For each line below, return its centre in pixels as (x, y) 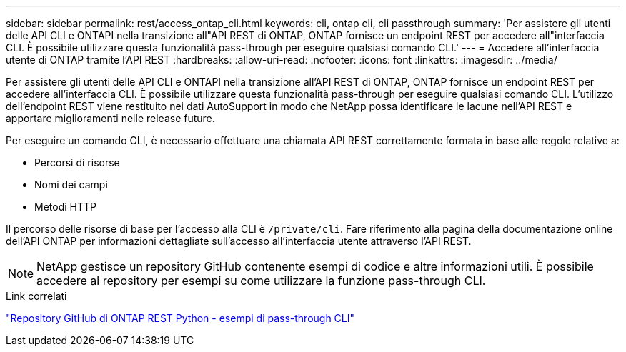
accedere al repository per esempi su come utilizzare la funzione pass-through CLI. (261, 281)
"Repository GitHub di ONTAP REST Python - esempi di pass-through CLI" (180, 318)
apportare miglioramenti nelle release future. (110, 118)
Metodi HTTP (65, 207)
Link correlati (36, 296)
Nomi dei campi (71, 185)
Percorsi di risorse (77, 162)
